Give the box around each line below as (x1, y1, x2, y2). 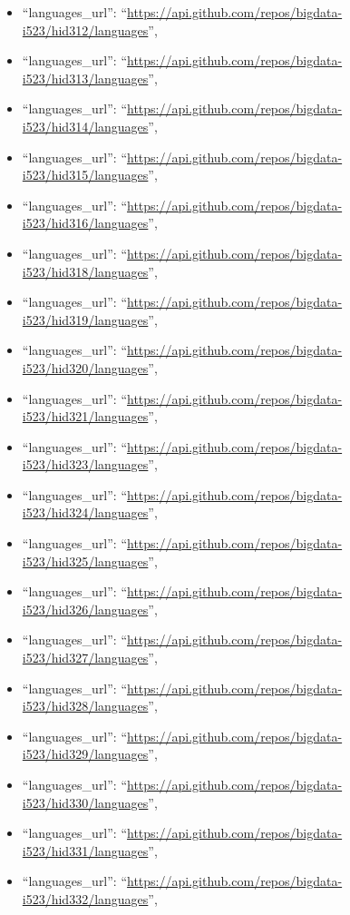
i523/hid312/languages (22, 20, 149, 39)
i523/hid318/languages (22, 261, 149, 280)
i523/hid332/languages (22, 889, 149, 908)
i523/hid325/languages (22, 551, 149, 570)
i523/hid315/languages (22, 165, 149, 184)
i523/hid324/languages (22, 503, 149, 522)
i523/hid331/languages (22, 841, 149, 860)
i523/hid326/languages (22, 599, 149, 618)
